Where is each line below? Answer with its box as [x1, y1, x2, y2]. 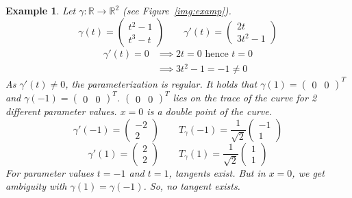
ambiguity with [5, 179, 67, 193]
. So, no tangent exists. [143, 179, 240, 193]
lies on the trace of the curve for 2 [173, 90, 317, 105]
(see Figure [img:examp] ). [123, 3, 231, 17]
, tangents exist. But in [168, 165, 266, 180]
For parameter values [5, 165, 94, 180]
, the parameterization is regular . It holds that [65, 76, 257, 90]
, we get [292, 165, 325, 180]
